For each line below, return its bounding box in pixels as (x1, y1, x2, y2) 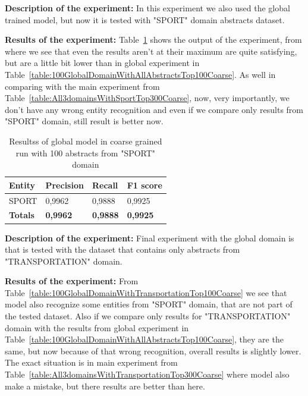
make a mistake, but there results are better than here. (5, 379, 205, 392)
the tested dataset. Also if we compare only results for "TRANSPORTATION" (5, 310, 291, 322)
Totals (9, 209, 34, 221)
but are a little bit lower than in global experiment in (5, 56, 200, 69)
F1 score (127, 178, 162, 191)
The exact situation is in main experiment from (5, 356, 178, 369)
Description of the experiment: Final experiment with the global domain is (5, 231, 294, 244)
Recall (92, 178, 118, 191)
